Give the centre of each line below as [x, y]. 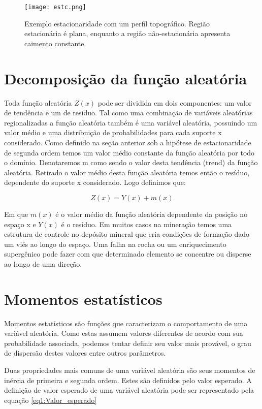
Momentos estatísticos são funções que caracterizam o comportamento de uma [126, 323]
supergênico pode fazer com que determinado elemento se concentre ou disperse [128, 254]
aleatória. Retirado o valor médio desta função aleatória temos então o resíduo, [127, 172]
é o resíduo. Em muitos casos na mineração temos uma [146, 224]
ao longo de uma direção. [43, 263]
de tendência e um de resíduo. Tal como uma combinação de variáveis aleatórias [128, 113]
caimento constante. [55, 43]
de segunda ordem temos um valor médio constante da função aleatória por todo [129, 152]
